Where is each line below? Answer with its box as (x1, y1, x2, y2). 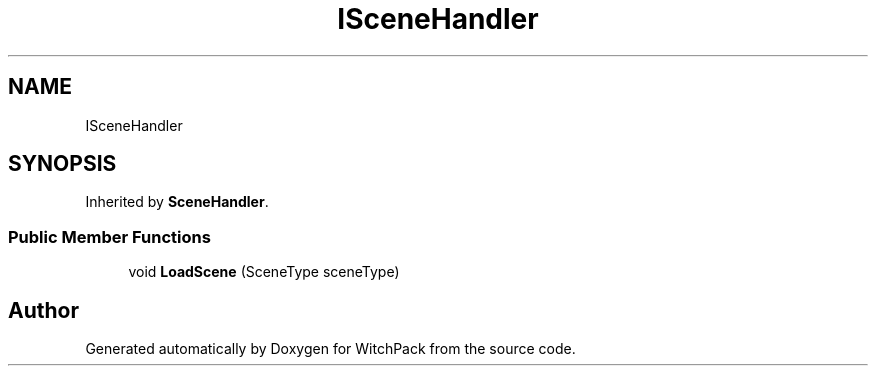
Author (8, 297, 79, 323)
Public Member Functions (8, 226, 211, 247)
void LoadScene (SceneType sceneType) (128, 263, 400, 281)
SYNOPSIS (8, 151, 117, 177)
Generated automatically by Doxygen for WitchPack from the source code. (85, 340, 576, 358)
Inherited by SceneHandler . (85, 193, 269, 211)
